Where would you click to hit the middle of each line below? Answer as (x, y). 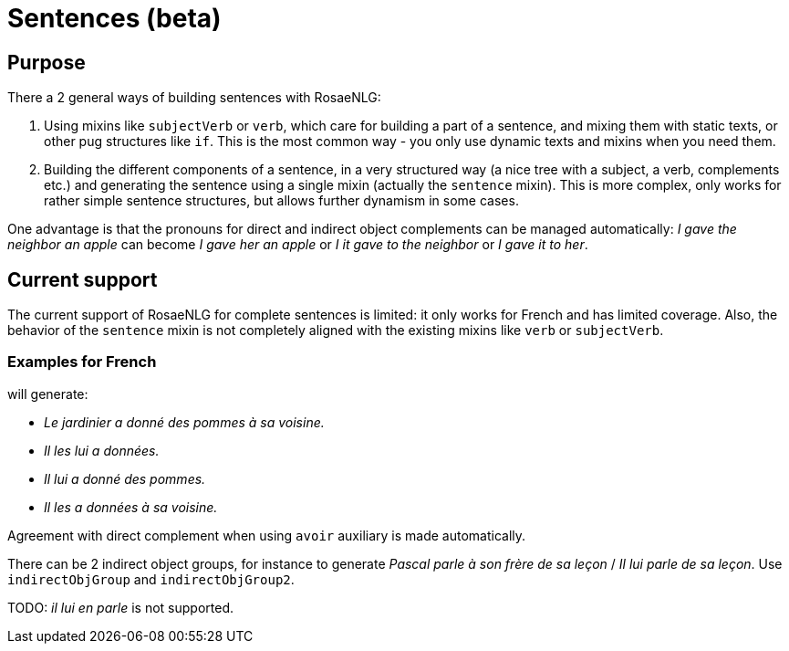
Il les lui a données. (102, 450)
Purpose (47, 62)
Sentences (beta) (114, 18)
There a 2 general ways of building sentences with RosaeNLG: (194, 98)
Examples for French (82, 362)
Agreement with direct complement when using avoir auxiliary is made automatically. (267, 535)
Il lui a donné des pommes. (125, 478)
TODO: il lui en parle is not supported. (120, 607)
